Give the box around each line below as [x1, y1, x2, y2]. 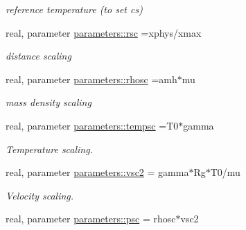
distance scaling [6, 48, 71, 63]
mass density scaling [6, 95, 91, 109]
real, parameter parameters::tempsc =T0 [6, 118, 179, 132]
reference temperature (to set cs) [6, 2, 143, 16]
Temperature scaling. [6, 141, 93, 156]
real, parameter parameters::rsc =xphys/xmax [6, 25, 202, 39]
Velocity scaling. [6, 188, 74, 202]
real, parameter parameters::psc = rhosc [6, 211, 176, 226]
